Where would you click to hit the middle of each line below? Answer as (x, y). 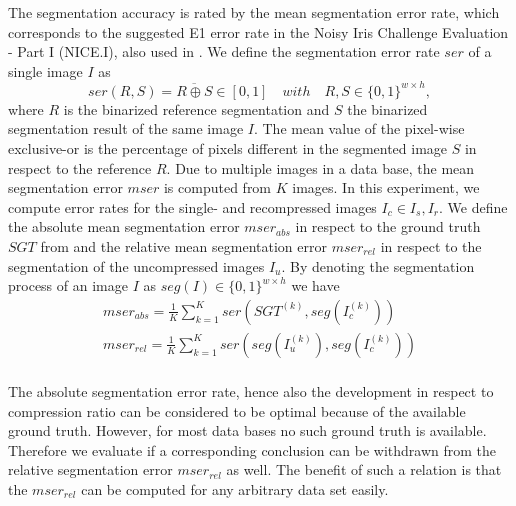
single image (45, 70)
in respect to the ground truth (388, 226)
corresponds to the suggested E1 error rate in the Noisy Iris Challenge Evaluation (258, 31)
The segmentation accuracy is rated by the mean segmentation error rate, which (254, 12)
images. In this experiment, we (386, 187)
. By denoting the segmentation (378, 265)
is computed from (217, 187)
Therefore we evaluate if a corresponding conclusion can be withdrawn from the (252, 449)
